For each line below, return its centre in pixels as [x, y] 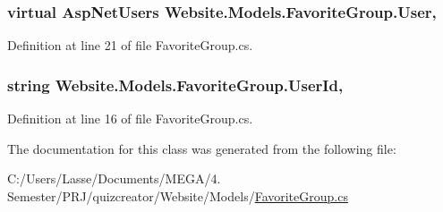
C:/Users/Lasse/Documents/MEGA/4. [114, 178]
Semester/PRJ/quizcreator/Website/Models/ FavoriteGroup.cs [178, 195]
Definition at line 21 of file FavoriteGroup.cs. [130, 45]
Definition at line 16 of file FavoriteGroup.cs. [130, 119]
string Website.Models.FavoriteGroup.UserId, [175, 85]
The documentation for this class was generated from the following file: [202, 148]
